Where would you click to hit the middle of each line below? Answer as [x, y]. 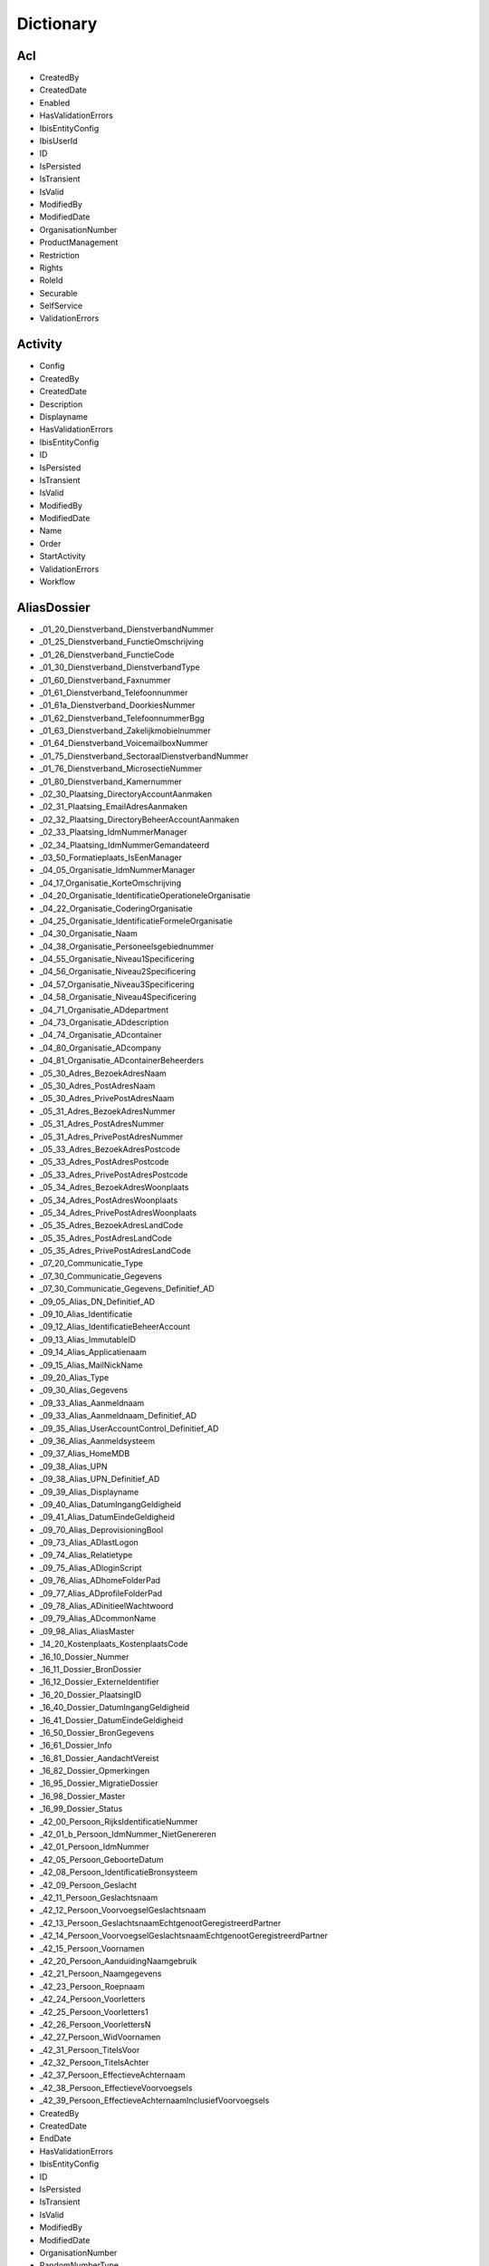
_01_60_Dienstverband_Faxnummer [105, 680]
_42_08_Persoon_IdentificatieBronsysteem [119, 1873]
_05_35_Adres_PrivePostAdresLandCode [115, 1251]
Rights [51, 267]
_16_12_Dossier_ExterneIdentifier [100, 1682]
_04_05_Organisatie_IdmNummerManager [117, 870]
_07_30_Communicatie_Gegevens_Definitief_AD [127, 1289]
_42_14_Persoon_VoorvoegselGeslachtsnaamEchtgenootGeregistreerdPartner [184, 1936]
